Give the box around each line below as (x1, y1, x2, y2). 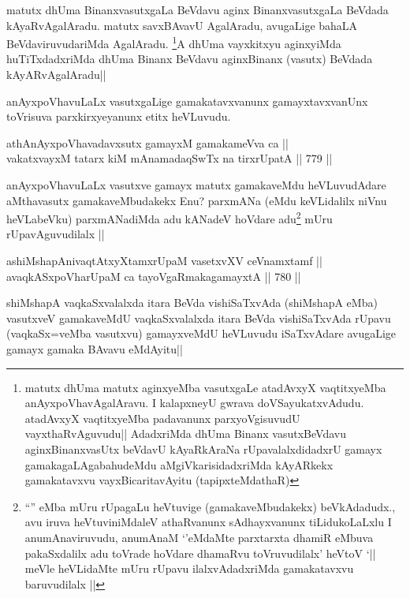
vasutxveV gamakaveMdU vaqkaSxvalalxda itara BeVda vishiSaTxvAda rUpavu (6, 309, 391, 326)
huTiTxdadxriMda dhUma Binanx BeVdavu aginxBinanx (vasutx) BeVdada (6, 50, 373, 67)
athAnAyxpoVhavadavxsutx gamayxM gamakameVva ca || (6, 134, 289, 151)
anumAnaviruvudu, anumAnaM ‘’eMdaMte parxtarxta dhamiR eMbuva (24, 529, 374, 545)
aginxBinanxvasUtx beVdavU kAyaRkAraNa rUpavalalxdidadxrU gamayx (24, 440, 382, 457)
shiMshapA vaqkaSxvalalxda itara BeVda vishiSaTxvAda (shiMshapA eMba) (6, 294, 378, 311)
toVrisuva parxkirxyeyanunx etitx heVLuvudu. (6, 108, 231, 125)
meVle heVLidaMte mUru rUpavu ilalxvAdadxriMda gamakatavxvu (24, 560, 354, 577)
